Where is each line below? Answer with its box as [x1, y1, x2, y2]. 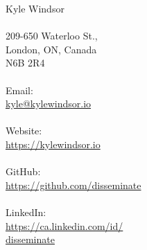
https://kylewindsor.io [6, 136, 101, 151]
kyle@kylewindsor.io [6, 96, 92, 111]
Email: [6, 82, 33, 97]
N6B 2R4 [6, 55, 45, 70]
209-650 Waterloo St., [6, 28, 98, 43]
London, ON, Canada [6, 42, 97, 56]
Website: [6, 123, 42, 138]
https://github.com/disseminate [6, 177, 141, 192]
